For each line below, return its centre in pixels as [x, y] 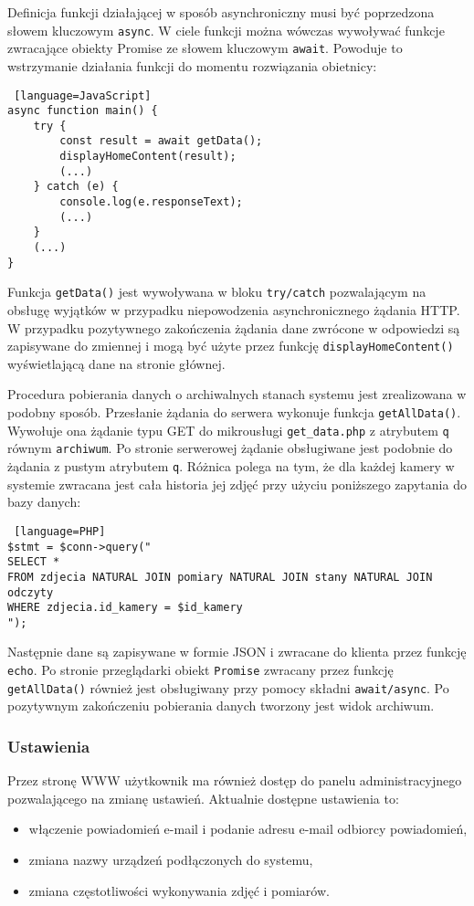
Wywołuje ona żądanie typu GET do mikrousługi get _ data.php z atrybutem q [228, 430]
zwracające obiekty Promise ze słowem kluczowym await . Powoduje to [205, 48]
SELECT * [34, 562]
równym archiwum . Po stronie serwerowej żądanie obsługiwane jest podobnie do [230, 448]
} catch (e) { [76, 187]
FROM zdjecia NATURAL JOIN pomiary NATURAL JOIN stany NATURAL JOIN [220, 577]
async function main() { [83, 111]
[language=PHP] [60, 531]
